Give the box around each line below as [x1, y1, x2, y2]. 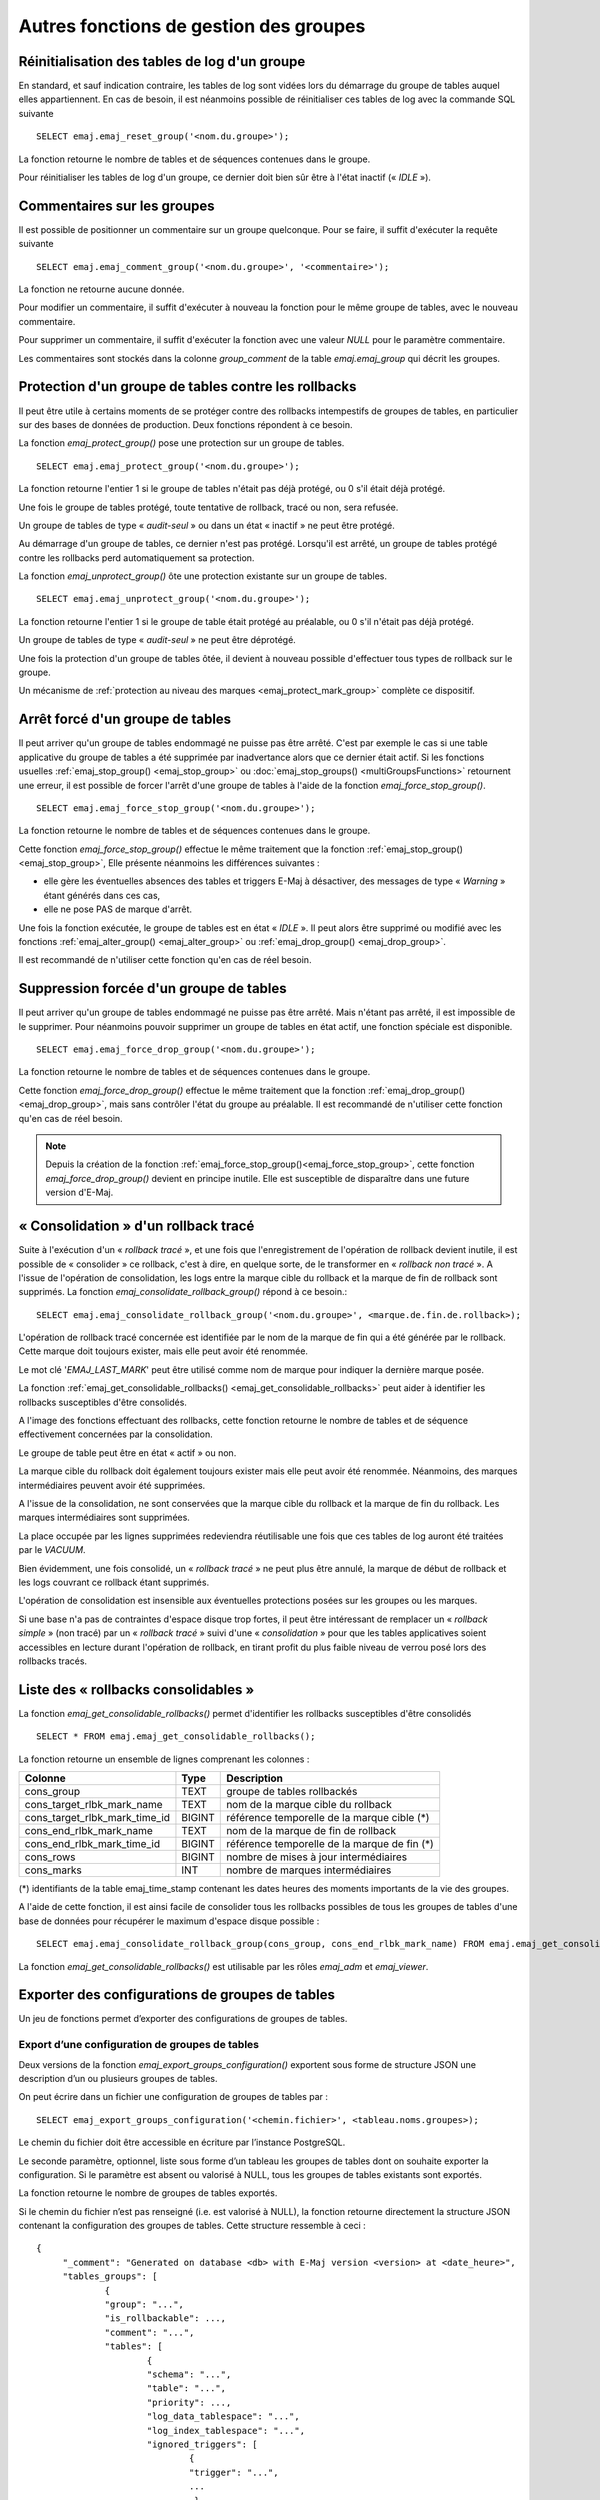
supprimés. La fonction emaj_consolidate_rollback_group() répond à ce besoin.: [18, 1286, 348, 1298]
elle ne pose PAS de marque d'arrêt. [43, 903, 193, 915]
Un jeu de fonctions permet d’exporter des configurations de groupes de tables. [18, 2013, 348, 2025]
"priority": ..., [146, 2396, 232, 2408]
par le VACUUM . [18, 1544, 86, 1556]
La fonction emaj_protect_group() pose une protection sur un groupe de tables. [18, 437, 345, 449]
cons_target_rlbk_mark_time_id [24, 1810, 170, 1824]
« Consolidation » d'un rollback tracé [18, 1218, 255, 1235]
